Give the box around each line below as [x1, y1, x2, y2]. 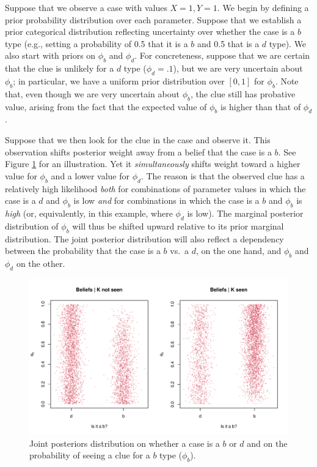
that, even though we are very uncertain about [5, 87, 180, 100]
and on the [247, 436, 288, 449]
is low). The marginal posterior [187, 206, 304, 219]
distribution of [5, 219, 59, 232]
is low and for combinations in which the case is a [73, 194, 260, 207]
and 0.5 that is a [197, 37, 260, 50]
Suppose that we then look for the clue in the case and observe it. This [5, 133, 271, 146]
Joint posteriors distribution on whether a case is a [29, 436, 220, 449]
